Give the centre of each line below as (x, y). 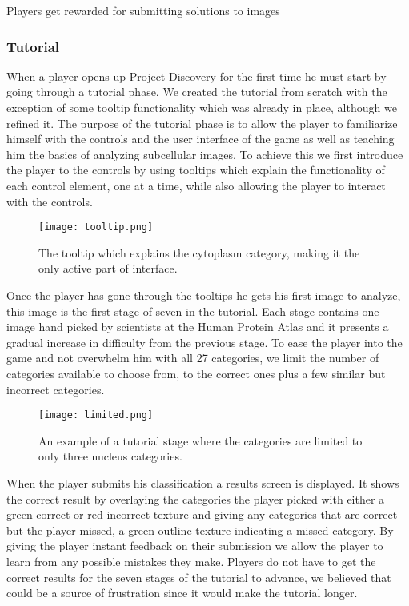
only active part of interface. (108, 268)
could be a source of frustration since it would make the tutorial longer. (182, 593)
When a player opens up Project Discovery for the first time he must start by (196, 76)
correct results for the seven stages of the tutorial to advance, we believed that (199, 577)
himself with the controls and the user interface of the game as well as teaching (200, 139)
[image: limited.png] (96, 415)
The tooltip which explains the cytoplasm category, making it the (199, 252)
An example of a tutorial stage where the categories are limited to (200, 440)
